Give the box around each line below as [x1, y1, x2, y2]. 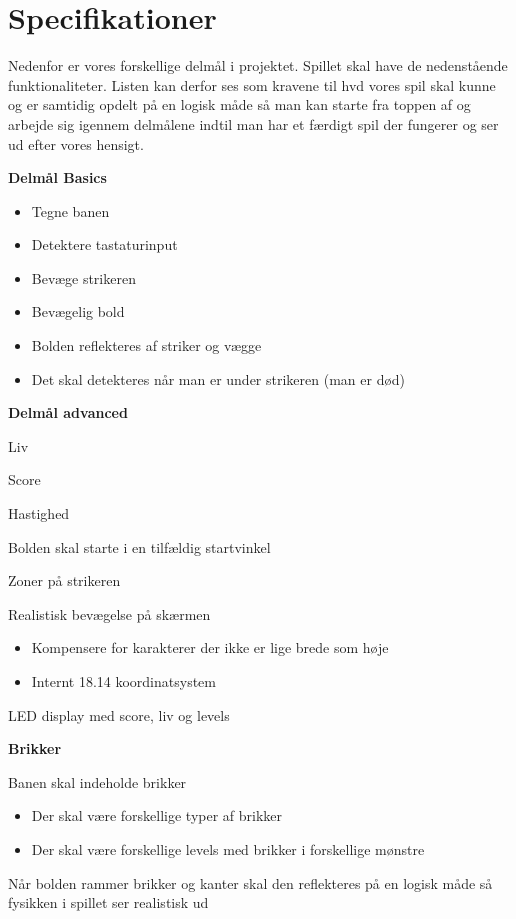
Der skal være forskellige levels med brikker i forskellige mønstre [31, 838, 425, 859]
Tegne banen [31, 200, 110, 221]
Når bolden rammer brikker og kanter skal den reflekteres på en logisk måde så [8, 872, 493, 893]
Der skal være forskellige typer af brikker [31, 805, 283, 826]
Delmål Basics [8, 167, 107, 188]
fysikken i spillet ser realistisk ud [8, 892, 209, 913]
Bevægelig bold [31, 301, 125, 322]
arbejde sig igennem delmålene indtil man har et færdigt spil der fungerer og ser [8, 113, 499, 134]
